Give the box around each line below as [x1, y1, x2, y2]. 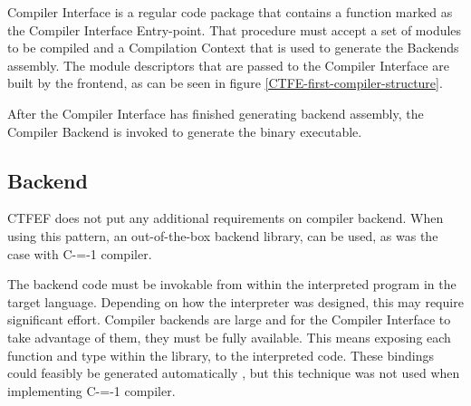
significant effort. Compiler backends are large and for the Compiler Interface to [7, 310, 451, 329]
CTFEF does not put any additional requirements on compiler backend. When [7, 208, 444, 227]
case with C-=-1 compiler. [7, 244, 152, 263]
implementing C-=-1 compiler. [7, 381, 176, 400]
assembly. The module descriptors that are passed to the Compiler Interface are [7, 55, 449, 74]
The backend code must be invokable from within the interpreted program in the [7, 275, 457, 294]
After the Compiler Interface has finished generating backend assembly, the [7, 103, 424, 122]
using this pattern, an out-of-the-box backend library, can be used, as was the [7, 226, 438, 245]
